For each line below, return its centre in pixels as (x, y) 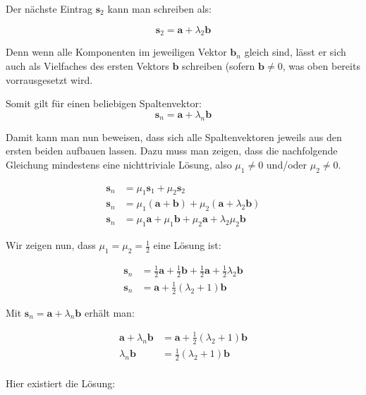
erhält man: (109, 312)
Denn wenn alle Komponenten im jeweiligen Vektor (116, 52)
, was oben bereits (321, 65)
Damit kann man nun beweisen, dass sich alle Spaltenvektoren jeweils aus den (174, 136)
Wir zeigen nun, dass (51, 245)
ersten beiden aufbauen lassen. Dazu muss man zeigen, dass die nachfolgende (172, 151)
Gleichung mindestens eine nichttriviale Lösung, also (119, 164)
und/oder (287, 164)
